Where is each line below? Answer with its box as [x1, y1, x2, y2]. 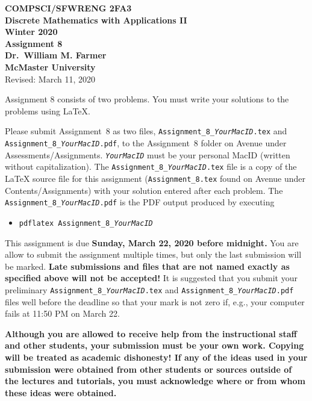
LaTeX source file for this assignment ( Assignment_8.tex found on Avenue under [5, 172, 306, 184]
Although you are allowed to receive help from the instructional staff [5, 327, 297, 340]
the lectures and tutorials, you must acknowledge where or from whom [5, 375, 305, 387]
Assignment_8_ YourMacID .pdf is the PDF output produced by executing [5, 196, 275, 208]
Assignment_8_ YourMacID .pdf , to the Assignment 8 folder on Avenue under [5, 137, 287, 149]
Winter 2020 [5, 25, 58, 38]
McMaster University [5, 60, 96, 73]
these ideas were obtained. [5, 386, 117, 399]
